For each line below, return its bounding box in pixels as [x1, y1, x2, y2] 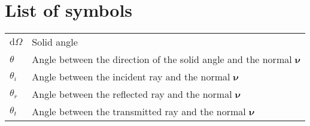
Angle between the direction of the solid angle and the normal [32, 52, 292, 67]
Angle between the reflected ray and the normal [32, 87, 232, 101]
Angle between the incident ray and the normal [32, 70, 230, 84]
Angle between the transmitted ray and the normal [32, 104, 246, 119]
